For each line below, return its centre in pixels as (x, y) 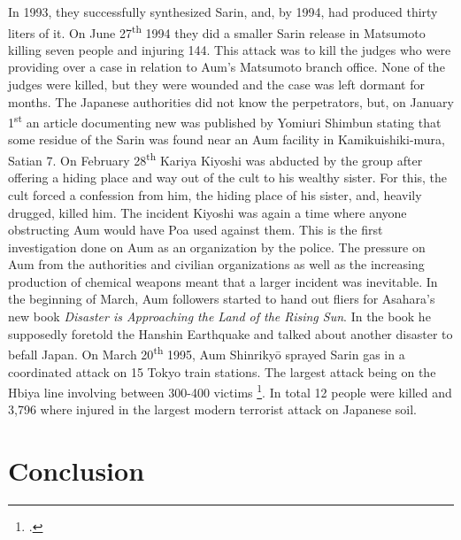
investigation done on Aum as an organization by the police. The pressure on (217, 247)
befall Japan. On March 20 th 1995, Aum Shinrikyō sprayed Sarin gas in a (207, 353)
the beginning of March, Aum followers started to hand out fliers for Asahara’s (222, 299)
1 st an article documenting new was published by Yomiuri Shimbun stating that (225, 121)
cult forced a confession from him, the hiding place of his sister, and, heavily (215, 194)
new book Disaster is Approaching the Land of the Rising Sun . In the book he (219, 316)
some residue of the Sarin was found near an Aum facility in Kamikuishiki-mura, (227, 139)
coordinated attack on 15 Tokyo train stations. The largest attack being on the (222, 371)
